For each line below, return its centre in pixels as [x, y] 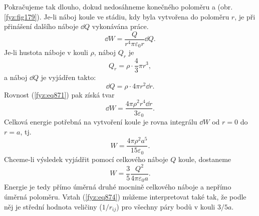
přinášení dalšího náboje [41, 26]
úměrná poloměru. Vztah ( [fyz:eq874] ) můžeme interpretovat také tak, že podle [125, 196]
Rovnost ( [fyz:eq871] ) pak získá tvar [59, 94]
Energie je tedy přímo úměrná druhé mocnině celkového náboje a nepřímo [118, 187]
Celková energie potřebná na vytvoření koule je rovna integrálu [101, 122]
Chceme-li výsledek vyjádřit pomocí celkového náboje [86, 159]
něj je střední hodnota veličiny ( [53, 206]
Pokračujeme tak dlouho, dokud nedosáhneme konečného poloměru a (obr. [118, 6]
